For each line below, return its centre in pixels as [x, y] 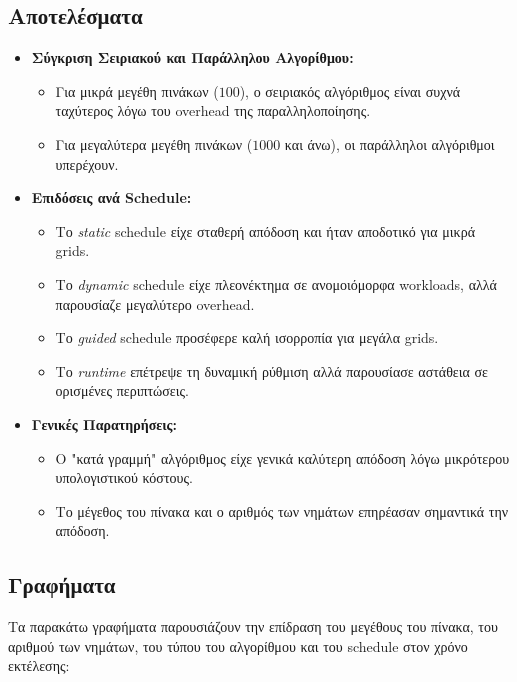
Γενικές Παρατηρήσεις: [104, 423]
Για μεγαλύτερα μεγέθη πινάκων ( [154, 143]
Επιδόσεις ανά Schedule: [111, 197]
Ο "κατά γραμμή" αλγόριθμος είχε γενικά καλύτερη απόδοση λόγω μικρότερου [282, 457]
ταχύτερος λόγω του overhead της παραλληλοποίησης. [213, 110]
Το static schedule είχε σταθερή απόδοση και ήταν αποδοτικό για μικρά [265, 230]
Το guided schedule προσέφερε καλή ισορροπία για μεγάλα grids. [247, 337]
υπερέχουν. [87, 163]
